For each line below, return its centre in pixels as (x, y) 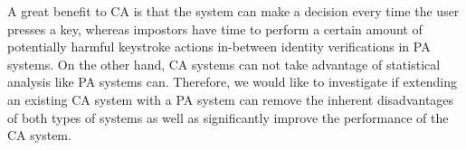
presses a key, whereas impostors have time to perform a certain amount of (215, 28)
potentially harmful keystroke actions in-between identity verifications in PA (219, 47)
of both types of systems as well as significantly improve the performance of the (228, 117)
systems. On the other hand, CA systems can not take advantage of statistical (224, 64)
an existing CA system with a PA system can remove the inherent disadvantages (231, 99)
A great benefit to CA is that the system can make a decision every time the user (233, 11)
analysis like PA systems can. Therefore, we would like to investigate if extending (232, 82)
